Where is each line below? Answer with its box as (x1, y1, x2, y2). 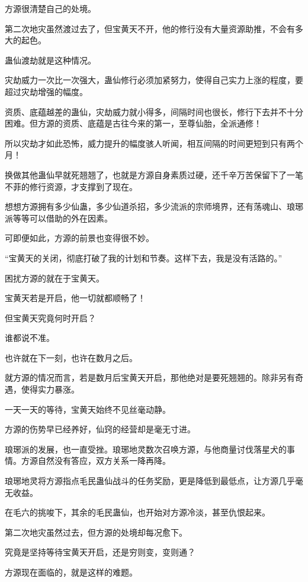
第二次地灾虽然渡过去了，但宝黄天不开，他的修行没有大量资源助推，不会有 (5, 22, 295, 34)
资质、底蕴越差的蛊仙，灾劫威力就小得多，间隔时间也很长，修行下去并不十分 (5, 105, 303, 118)
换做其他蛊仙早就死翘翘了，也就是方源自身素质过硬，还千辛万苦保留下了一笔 (5, 168, 303, 181)
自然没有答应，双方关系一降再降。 (37, 454, 171, 467)
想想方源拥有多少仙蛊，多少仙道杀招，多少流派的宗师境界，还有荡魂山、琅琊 (5, 200, 303, 213)
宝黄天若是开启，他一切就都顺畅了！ (5, 292, 146, 304)
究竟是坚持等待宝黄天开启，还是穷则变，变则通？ (5, 546, 195, 558)
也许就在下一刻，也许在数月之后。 (5, 351, 137, 363)
